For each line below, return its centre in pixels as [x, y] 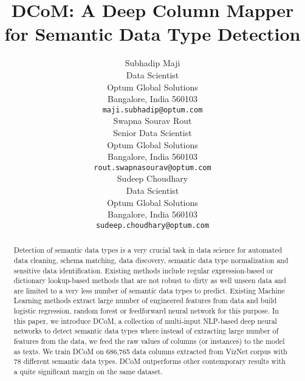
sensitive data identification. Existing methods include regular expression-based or [143, 270]
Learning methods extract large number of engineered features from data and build [145, 300]
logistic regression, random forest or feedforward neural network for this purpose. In [146, 311]
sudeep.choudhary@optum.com [152, 225]
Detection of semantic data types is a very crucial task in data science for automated [148, 250]
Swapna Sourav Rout [152, 121]
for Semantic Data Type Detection [152, 34]
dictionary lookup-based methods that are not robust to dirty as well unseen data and [150, 280]
